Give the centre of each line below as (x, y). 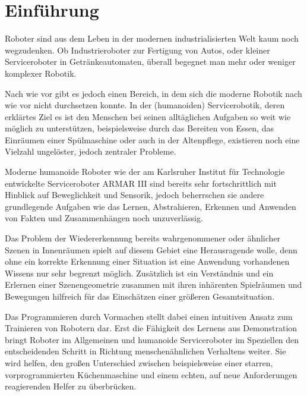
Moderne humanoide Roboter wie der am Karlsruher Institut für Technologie (145, 172)
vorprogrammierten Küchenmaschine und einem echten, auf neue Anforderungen (151, 374)
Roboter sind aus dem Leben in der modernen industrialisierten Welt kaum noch (152, 38)
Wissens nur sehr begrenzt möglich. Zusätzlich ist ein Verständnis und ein (139, 273)
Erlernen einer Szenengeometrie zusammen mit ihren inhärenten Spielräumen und (153, 285)
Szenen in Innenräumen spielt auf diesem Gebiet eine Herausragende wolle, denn (151, 249)
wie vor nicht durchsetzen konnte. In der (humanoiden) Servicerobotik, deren (145, 105)
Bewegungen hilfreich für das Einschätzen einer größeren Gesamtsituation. (140, 296)
